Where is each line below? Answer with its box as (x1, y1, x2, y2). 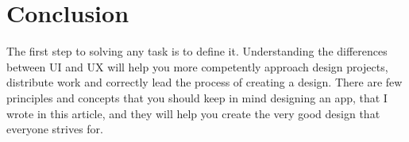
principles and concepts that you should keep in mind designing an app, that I (6, 89, 388, 106)
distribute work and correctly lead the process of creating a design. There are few (6, 74, 403, 90)
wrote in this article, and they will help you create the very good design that (6, 105, 380, 121)
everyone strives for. (6, 121, 103, 137)
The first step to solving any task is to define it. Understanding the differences (6, 43, 388, 59)
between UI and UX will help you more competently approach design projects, (6, 58, 388, 75)
